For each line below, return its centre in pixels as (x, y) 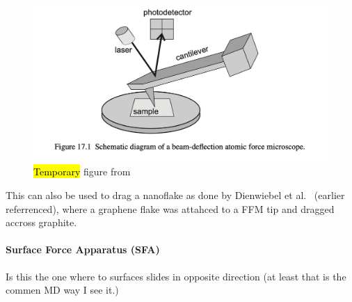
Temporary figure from (82, 172)
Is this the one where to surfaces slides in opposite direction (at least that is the (176, 276)
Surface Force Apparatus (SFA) (83, 249)
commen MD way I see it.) (62, 290)
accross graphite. (41, 222)
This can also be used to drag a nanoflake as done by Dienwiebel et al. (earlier (175, 195)
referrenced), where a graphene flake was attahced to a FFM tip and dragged (170, 208)
